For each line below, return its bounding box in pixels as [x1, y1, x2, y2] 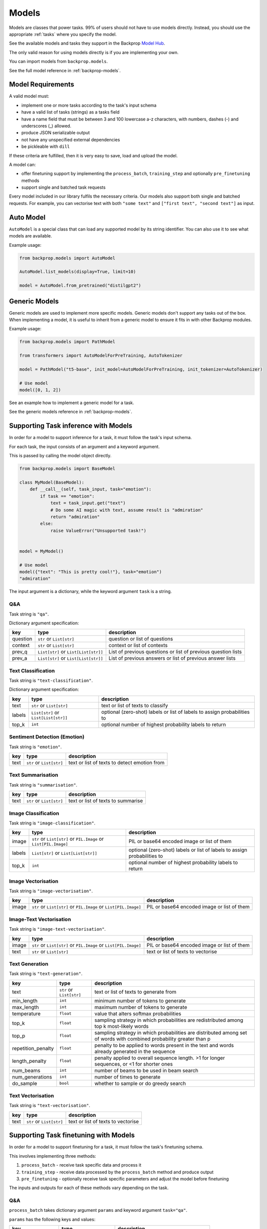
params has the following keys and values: [9, 1216, 96, 1222]
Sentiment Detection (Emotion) [9, 733, 84, 740]
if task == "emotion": [40, 493, 95, 499]
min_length [12, 997, 38, 1004]
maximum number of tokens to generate [94, 1003, 187, 1010]
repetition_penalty [12, 1045, 54, 1052]
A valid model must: [9, 93, 49, 99]
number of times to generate [94, 1073, 160, 1080]
